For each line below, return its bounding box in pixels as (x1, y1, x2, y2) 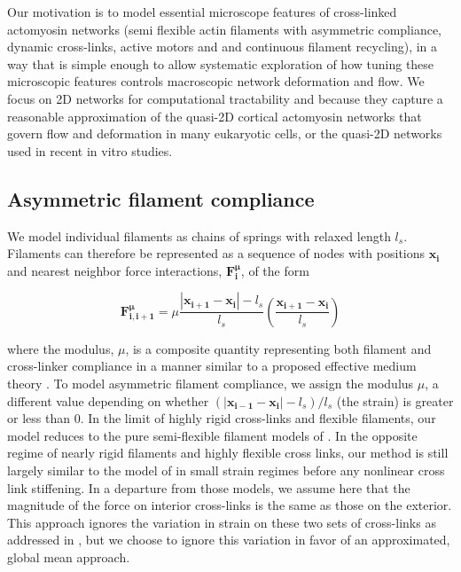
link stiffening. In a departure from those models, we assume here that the (7, 478, 410, 497)
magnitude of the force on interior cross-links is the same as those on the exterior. (7, 496, 452, 514)
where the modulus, (7, 339, 114, 357)
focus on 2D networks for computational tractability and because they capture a (7, 89, 443, 107)
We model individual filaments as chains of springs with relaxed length (7, 226, 391, 245)
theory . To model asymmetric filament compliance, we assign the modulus (7, 373, 414, 392)
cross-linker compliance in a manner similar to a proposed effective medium (7, 357, 417, 375)
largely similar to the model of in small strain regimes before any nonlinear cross (7, 460, 445, 479)
